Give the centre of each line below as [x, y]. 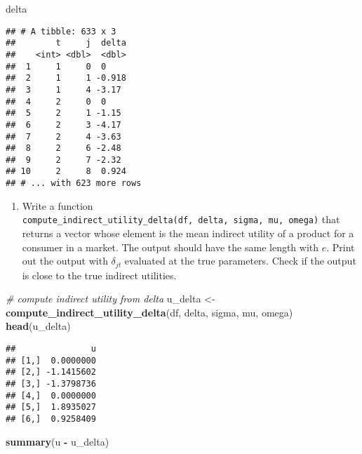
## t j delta [66, 43]
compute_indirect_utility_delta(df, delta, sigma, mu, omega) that [181, 219]
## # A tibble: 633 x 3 [61, 31]
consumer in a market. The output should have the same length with [170, 247]
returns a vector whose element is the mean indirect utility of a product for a [188, 233]
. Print [341, 247]
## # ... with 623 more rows [74, 183]
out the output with [65, 261]
